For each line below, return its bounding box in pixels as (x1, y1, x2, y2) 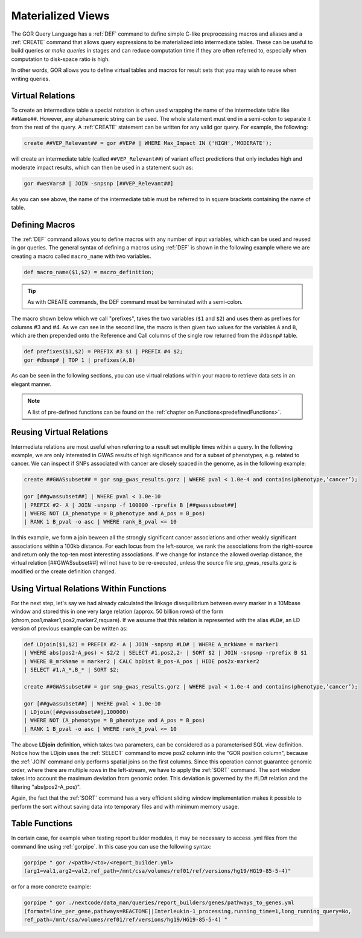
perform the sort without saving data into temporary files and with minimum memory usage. (11, 803, 240, 810)
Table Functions (11, 818, 73, 829)
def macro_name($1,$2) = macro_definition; (24, 269, 155, 275)
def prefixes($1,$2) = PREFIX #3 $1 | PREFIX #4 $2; (24, 348, 183, 355)
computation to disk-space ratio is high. (11, 55, 110, 63)
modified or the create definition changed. (11, 568, 116, 575)
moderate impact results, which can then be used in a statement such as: (11, 164, 194, 171)
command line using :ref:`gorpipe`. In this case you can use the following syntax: (11, 843, 212, 850)
